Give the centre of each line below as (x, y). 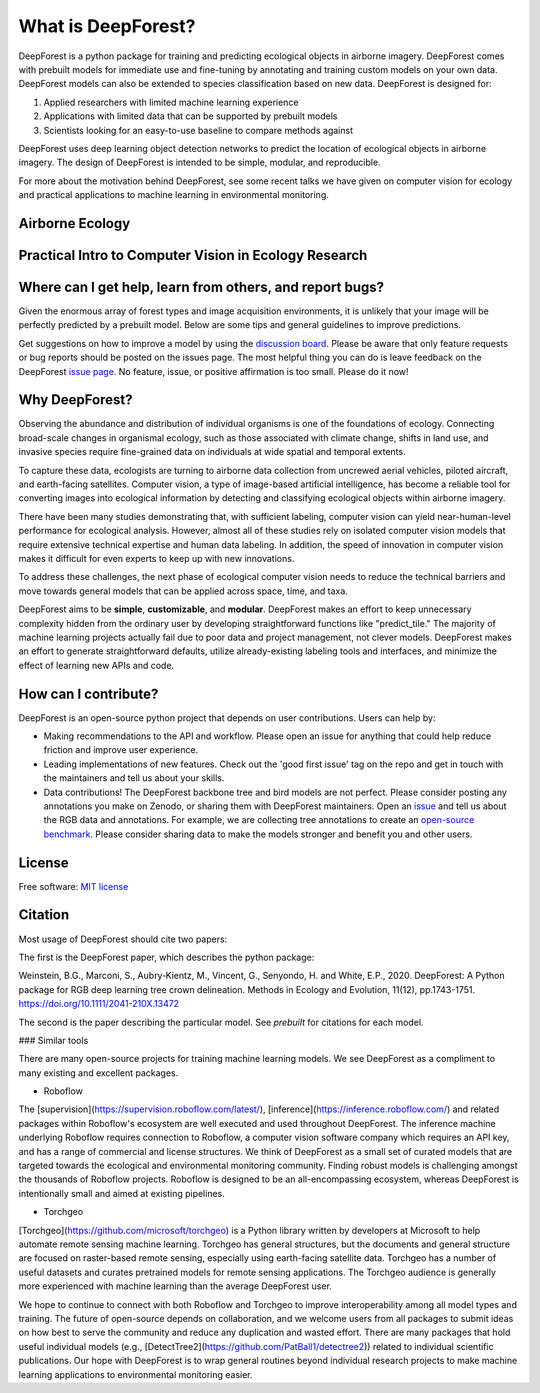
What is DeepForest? (107, 26)
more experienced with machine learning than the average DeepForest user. (175, 1286)
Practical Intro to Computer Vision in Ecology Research (193, 255)
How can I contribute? (88, 693)
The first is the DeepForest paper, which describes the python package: (166, 957)
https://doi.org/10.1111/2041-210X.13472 (99, 1004)
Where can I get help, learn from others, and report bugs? (201, 286)
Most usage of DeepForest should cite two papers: (123, 939)
